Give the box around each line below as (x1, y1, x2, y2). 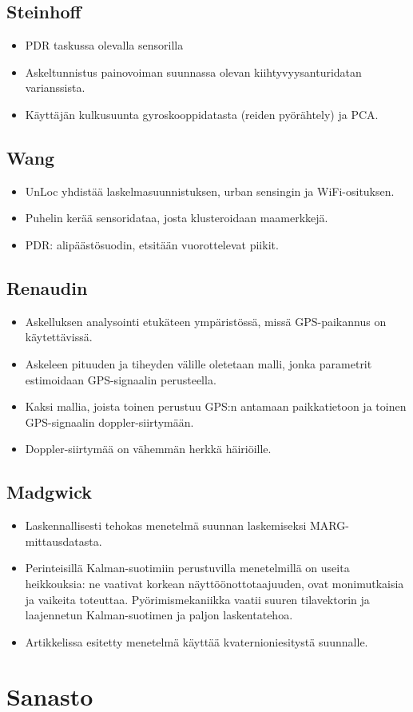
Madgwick (6, 479, 93, 504)
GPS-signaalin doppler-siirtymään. (25, 413, 194, 430)
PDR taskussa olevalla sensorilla (25, 37, 184, 54)
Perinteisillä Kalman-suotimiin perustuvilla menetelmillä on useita (25, 559, 350, 576)
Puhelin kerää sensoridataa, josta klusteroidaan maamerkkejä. (25, 209, 328, 226)
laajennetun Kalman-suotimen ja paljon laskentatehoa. (25, 607, 293, 623)
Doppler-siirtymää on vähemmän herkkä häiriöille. (25, 440, 272, 457)
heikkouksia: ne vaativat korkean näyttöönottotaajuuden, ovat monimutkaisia (25, 575, 404, 591)
